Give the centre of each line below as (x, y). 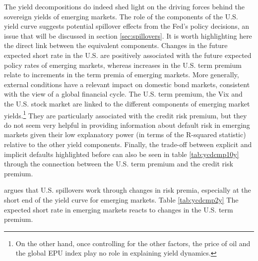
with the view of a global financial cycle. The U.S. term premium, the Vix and (123, 94)
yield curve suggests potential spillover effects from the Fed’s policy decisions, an (127, 26)
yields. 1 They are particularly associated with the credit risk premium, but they (126, 114)
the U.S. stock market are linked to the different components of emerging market (127, 103)
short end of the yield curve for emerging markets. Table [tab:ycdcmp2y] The (121, 199)
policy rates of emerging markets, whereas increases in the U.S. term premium (123, 65)
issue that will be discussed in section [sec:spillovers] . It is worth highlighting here (128, 35)
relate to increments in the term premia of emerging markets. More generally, (122, 75)
